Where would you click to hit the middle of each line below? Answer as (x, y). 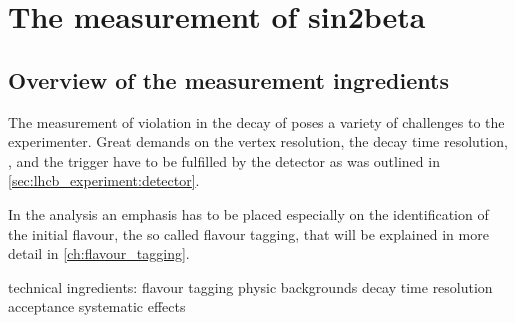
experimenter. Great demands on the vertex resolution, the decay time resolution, (258, 141)
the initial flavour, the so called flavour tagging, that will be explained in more (248, 233)
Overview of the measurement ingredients (228, 79)
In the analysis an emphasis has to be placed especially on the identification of (248, 213)
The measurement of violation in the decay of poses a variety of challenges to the (256, 121)
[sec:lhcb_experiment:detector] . (104, 180)
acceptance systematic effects (97, 306)
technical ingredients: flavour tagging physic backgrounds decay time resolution (250, 286)
